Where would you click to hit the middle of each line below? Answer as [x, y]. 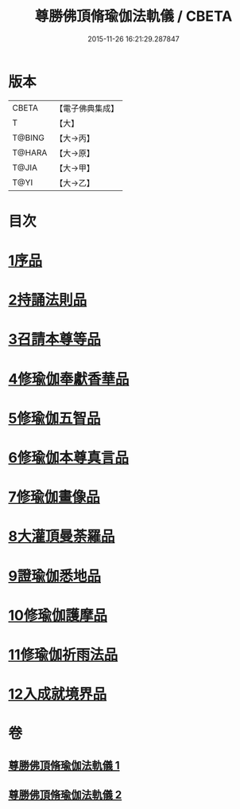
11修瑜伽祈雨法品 [63, 655]
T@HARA [30, 152]
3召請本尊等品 [55, 340]
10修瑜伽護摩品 [58, 615]
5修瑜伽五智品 [54, 418]
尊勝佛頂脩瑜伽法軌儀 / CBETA [134, 16]
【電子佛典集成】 [87, 108]
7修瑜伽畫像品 [54, 497]
